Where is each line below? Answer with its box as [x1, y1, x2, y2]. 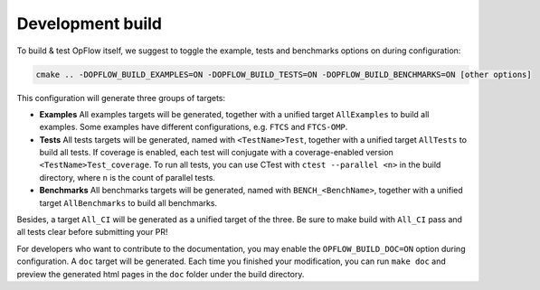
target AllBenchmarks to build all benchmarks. [39, 197, 217, 208]
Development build [16, 14, 163, 33]
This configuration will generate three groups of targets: [16, 92, 226, 103]
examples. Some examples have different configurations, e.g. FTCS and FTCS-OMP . [39, 122, 348, 133]
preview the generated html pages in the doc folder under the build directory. [16, 268, 305, 279]
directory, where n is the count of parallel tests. [39, 172, 216, 182]
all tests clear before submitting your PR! [16, 227, 168, 238]
